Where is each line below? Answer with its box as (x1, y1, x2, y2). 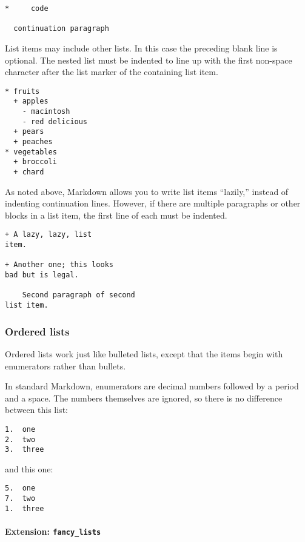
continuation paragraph (13, 24, 109, 33)
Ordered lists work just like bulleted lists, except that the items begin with (5, 347, 283, 360)
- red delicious (22, 117, 88, 126)
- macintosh (22, 107, 70, 116)
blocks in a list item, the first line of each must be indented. (5, 208, 227, 221)
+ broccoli (13, 157, 57, 167)
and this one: (5, 462, 53, 475)
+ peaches (13, 137, 53, 147)
